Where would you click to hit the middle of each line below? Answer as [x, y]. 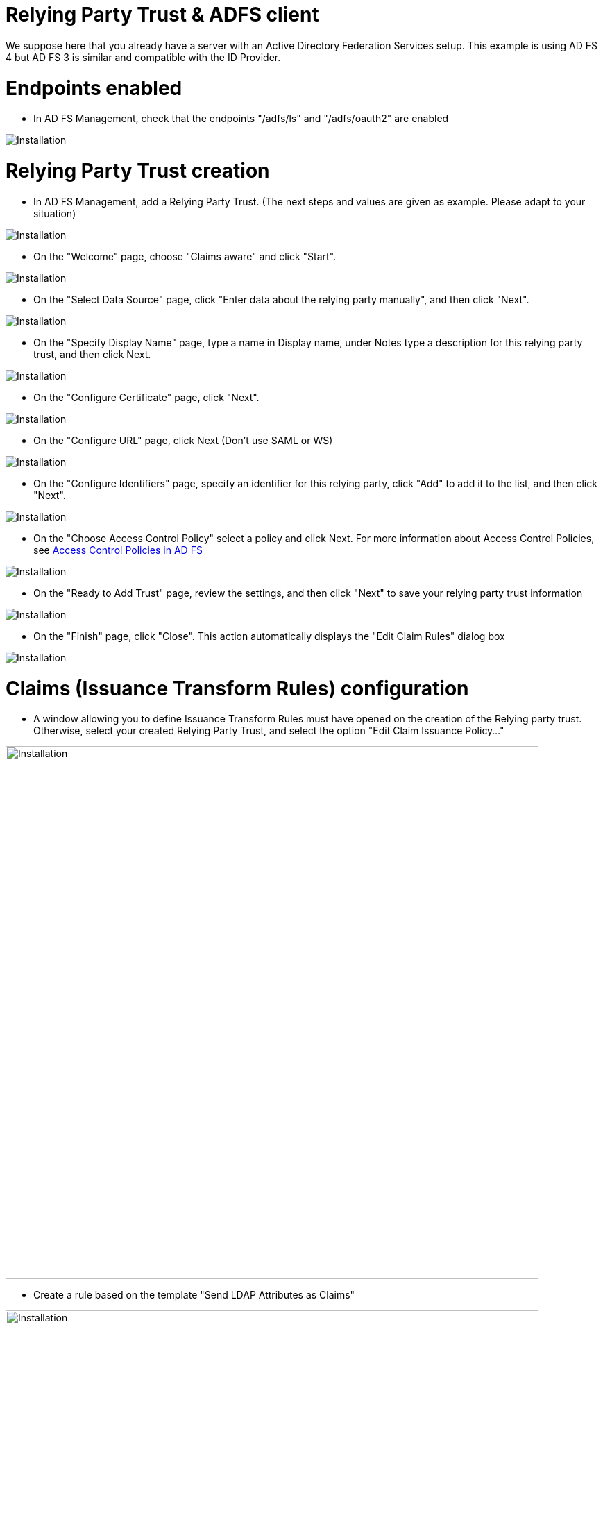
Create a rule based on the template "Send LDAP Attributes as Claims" [194, 1295]
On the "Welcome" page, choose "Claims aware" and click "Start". [185, 256]
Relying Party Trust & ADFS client [162, 15]
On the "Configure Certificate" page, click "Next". [146, 397]
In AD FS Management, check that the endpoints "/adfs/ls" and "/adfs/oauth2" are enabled [241, 119]
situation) [55, 213]
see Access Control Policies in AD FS [118, 550]
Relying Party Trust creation [138, 171]
